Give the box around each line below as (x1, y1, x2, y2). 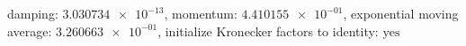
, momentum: (164, 4, 237, 22)
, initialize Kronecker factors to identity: (157, 21, 379, 40)
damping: (7, 4, 58, 22)
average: (7, 21, 52, 40)
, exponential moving (343, 4, 459, 22)
